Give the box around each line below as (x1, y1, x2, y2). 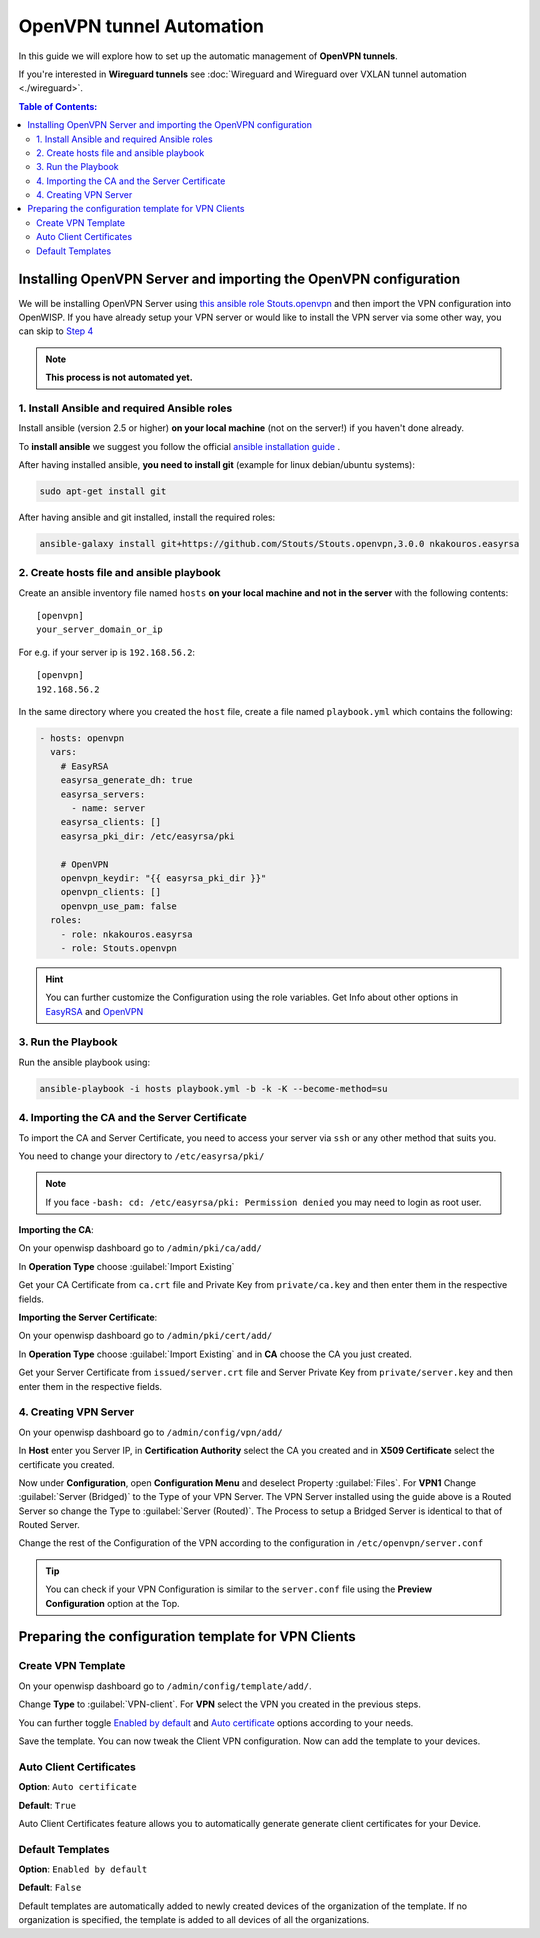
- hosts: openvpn (39, 733, 125, 744)
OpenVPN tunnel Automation (18, 15, 265, 37)
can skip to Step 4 (18, 325, 94, 337)
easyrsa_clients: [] (60, 816, 162, 828)
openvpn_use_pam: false (60, 900, 177, 912)
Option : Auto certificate (18, 1781, 137, 1793)
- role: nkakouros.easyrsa (60, 928, 194, 940)
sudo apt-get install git (39, 486, 167, 497)
